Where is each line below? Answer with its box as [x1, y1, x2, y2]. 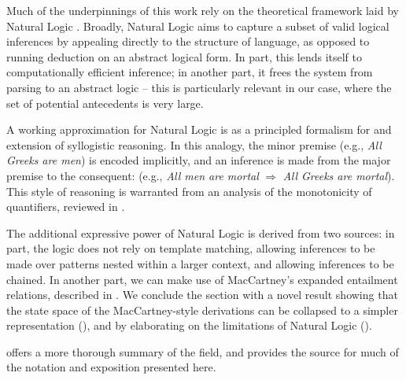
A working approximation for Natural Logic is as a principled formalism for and [6, 121, 392, 138]
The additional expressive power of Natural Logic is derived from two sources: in [6, 224, 395, 241]
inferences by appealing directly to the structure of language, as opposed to [6, 33, 370, 50]
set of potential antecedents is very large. [6, 94, 204, 111]
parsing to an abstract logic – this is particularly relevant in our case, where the [6, 79, 392, 95]
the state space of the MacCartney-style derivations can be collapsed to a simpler [6, 301, 398, 318]
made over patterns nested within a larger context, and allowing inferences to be [6, 255, 394, 271]
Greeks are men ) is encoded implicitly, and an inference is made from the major [6, 152, 391, 168]
